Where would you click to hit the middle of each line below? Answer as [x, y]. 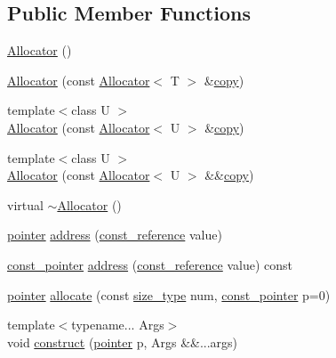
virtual [25, 204]
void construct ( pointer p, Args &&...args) [123, 342]
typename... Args [118, 325]
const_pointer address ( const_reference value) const [150, 264]
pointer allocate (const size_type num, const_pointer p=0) [169, 294]
